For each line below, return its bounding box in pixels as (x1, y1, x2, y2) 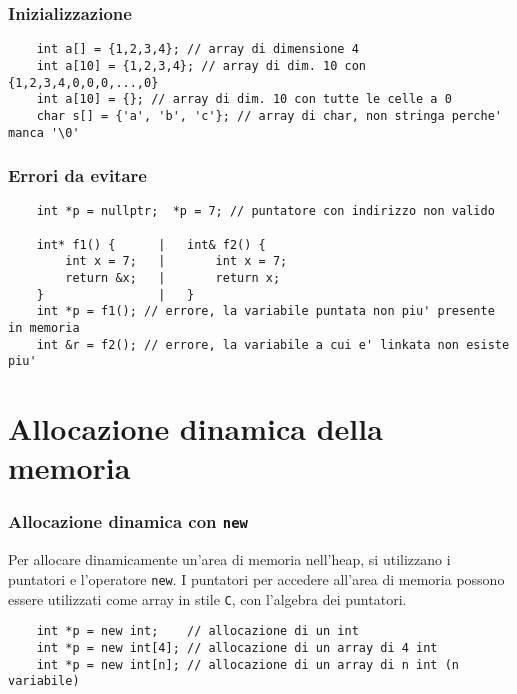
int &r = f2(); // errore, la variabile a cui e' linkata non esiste (36, 337, 510, 352)
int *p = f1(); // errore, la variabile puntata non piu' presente (36, 304, 495, 319)
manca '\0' (8, 125, 80, 140)
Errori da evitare (8, 163, 147, 188)
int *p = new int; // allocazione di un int (36, 624, 359, 639)
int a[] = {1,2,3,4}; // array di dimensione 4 (36, 42, 359, 57)
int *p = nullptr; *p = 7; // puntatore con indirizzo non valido (36, 204, 495, 219)
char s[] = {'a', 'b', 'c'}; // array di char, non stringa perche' (36, 108, 502, 123)
